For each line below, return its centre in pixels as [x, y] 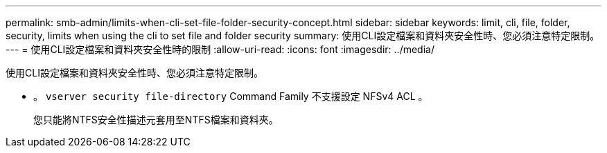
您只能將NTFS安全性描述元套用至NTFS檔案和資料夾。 [156, 120]
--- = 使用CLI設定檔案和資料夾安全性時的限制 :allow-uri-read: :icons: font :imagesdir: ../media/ [220, 49]
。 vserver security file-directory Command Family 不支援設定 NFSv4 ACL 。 [231, 96]
